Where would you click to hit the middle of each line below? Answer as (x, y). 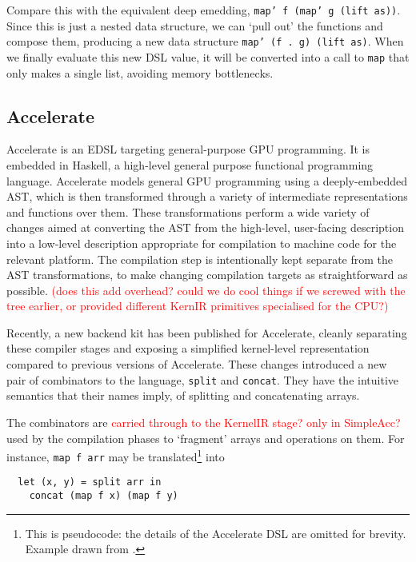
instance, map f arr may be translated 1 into (116, 455)
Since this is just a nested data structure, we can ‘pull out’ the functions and (195, 25)
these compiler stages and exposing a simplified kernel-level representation (188, 348)
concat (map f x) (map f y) (104, 496)
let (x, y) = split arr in (90, 482)
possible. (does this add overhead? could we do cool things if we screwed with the (206, 290)
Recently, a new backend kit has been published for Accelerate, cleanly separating (207, 332)
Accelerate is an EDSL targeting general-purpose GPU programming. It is (188, 149)
